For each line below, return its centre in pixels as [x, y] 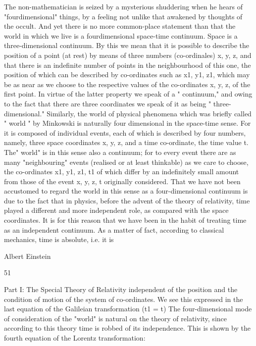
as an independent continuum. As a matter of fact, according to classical [114, 229]
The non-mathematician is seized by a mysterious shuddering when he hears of [123, 6]
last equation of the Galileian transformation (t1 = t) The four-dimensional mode [128, 309]
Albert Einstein [27, 256]
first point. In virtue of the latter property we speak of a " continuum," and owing [128, 94]
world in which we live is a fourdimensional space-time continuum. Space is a [121, 35]
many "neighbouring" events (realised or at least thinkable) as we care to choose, [126, 162]
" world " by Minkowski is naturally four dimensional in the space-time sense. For [128, 123]
